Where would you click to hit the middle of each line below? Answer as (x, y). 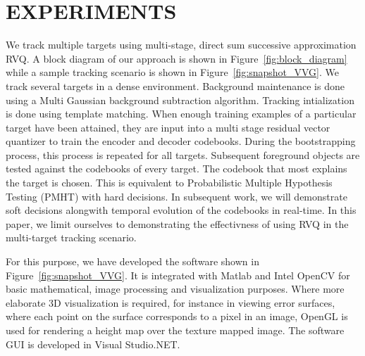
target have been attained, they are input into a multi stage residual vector (168, 127)
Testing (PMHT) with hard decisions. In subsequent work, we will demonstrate (177, 196)
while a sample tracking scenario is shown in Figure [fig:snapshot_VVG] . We (172, 72)
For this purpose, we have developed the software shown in (132, 261)
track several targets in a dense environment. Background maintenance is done (175, 85)
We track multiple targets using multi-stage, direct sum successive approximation (181, 45)
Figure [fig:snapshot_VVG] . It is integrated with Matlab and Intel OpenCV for (178, 275)
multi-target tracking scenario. (71, 237)
